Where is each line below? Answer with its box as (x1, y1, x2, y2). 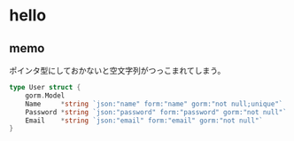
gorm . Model (25, 90, 66, 100)
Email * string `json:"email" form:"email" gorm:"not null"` (25, 116, 264, 125)
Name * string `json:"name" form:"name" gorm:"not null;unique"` (25, 99, 283, 108)
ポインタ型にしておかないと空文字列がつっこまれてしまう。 (9, 66, 226, 75)
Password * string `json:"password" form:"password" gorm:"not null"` (25, 107, 288, 116)
